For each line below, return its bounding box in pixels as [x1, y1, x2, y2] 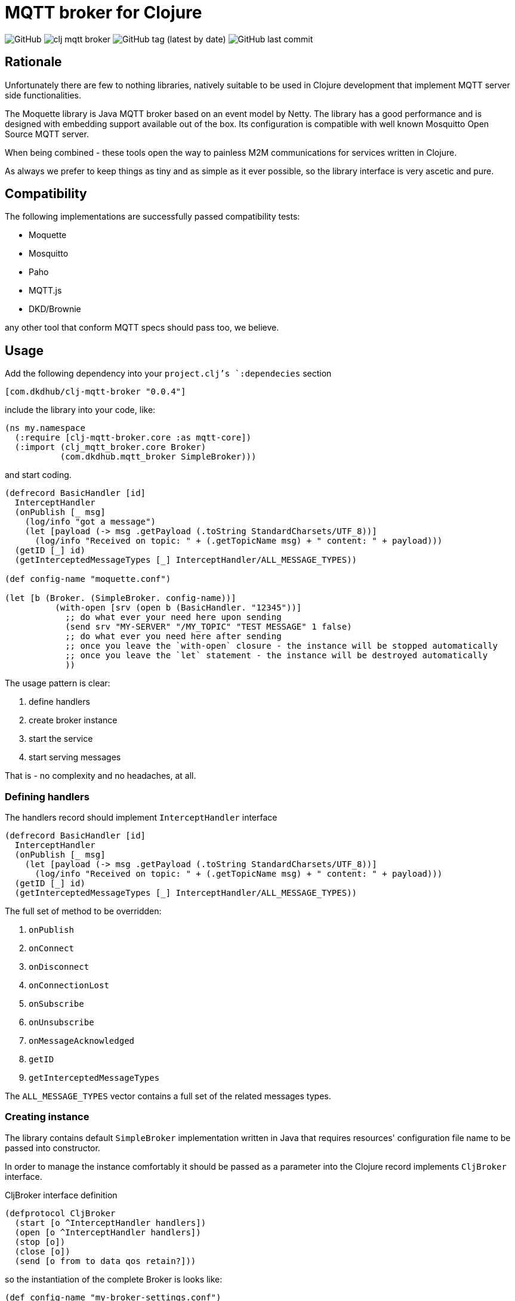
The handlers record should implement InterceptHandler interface [5, 812, 277, 823]
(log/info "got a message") [24, 517, 156, 527]
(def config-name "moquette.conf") [5, 574, 171, 584]
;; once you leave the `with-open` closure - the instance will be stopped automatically [65, 641, 498, 651]
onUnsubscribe [29, 1018, 94, 1028]
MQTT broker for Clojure [5, 2, 202, 23]
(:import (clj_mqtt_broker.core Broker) [14, 442, 206, 452]
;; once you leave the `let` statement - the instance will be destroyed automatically [65, 650, 488, 661]
